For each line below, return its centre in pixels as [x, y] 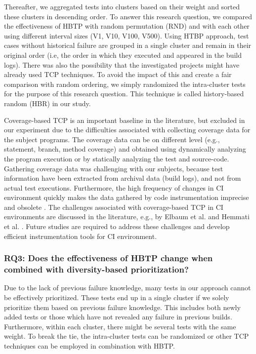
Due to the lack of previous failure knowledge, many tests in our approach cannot [128, 288]
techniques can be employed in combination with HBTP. [89, 345]
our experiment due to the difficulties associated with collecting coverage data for [127, 130]
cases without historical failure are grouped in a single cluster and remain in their [128, 45]
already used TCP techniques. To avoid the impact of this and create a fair [118, 74]
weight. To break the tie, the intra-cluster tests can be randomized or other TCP [127, 336]
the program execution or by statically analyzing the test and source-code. [117, 158]
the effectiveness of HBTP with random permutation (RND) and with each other [127, 26]
